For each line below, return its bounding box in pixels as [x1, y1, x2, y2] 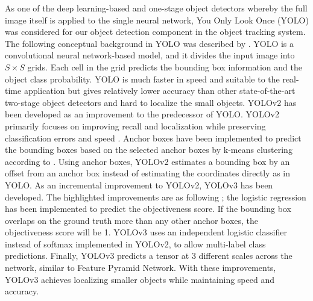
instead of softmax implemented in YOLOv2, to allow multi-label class [5, 237, 266, 250]
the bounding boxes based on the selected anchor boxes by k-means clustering [5, 143, 292, 156]
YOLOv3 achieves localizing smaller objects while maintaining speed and [5, 273, 274, 285]
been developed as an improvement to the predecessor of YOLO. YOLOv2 [5, 108, 279, 120]
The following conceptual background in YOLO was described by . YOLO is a [5, 37, 294, 49]
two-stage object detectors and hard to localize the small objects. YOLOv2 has [5, 96, 297, 108]
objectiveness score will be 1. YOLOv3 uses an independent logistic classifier [5, 226, 287, 238]
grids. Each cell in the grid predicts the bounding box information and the [27, 60, 302, 73]
